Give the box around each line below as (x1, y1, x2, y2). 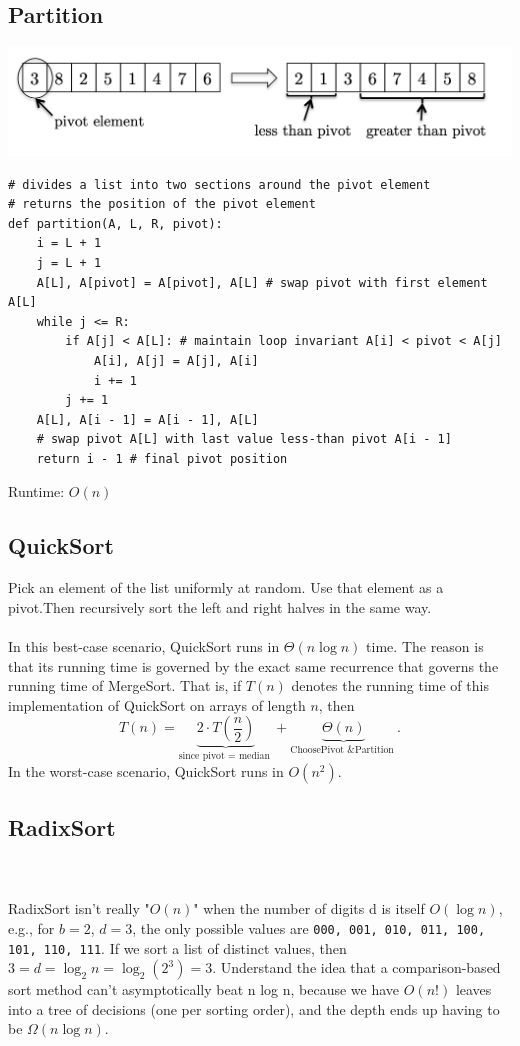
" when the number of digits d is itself (193, 898, 425, 919)
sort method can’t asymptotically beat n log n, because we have (8, 979, 400, 1000)
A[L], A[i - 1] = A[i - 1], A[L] (36, 412, 259, 427)
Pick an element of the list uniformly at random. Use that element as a (8, 577, 444, 598)
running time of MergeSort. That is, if (8, 675, 242, 696)
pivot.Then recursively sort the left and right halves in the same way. (8, 596, 432, 617)
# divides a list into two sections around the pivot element (8, 177, 431, 192)
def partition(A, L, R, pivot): (8, 216, 223, 231)
